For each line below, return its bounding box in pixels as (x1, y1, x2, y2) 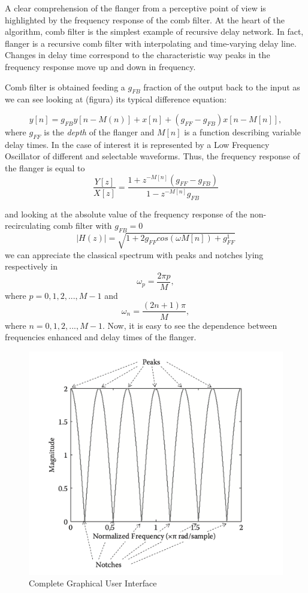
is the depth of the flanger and (44, 125, 155, 138)
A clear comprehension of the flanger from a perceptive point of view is (5, 2, 266, 14)
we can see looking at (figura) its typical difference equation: (5, 93, 227, 105)
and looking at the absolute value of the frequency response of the (5, 207, 247, 220)
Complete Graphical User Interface (29, 577, 157, 589)
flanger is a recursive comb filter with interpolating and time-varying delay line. (5, 37, 297, 49)
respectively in (5, 260, 58, 273)
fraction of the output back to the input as (143, 80, 300, 93)
